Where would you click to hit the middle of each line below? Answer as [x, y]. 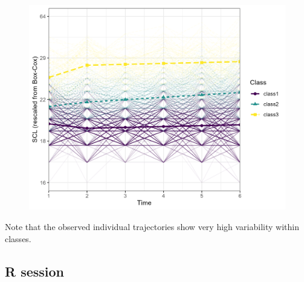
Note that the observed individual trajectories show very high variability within [152, 227]
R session [35, 271]
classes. [18, 238]
